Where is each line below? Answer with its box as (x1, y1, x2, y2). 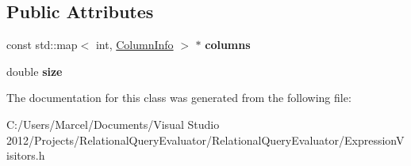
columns (205, 36, 251, 53)
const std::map (6, 36, 78, 53)
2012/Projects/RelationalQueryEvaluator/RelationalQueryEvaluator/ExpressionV (6, 131, 405, 148)
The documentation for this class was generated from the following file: (6, 89, 351, 106)
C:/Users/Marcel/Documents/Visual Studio (6, 115, 220, 132)
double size (6, 62, 63, 79)
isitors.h (6, 147, 45, 164)
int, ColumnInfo (95, 36, 174, 53)
